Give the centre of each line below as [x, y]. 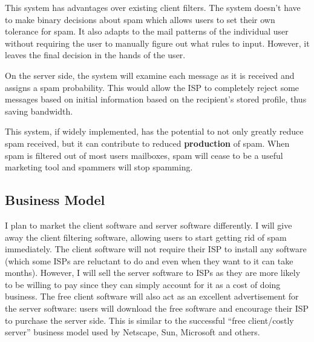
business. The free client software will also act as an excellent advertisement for [152, 296]
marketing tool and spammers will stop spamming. [99, 167]
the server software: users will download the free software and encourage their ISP [157, 308]
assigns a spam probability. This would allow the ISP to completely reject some [152, 87]
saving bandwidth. [39, 111]
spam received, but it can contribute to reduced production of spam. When [147, 143]
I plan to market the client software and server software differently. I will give [149, 225]
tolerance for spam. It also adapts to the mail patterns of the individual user [147, 31]
